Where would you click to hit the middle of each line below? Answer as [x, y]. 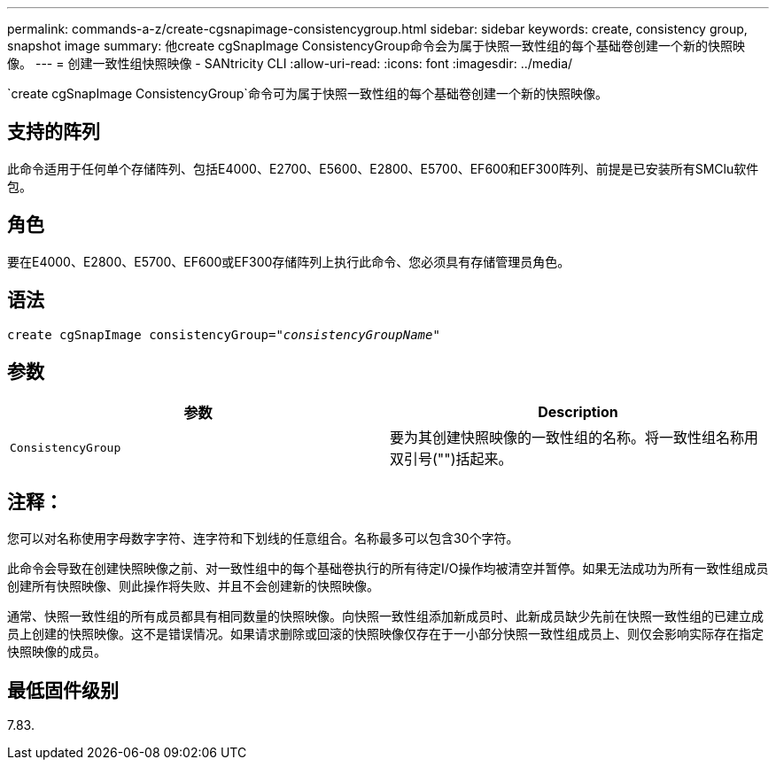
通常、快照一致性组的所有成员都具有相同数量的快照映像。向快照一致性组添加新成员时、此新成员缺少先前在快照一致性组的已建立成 [385, 616]
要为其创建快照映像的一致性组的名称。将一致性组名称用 [574, 438]
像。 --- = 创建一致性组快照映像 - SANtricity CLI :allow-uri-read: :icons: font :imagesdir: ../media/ [290, 63]
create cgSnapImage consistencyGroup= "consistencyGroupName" [224, 334]
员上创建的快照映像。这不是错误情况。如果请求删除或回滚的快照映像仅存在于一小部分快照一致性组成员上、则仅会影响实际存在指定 [385, 634]
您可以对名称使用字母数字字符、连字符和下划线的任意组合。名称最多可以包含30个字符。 [263, 538]
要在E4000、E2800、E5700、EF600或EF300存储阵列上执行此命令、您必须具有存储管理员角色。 [289, 261]
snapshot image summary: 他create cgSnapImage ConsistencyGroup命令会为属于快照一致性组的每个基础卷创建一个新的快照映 [376, 46]
